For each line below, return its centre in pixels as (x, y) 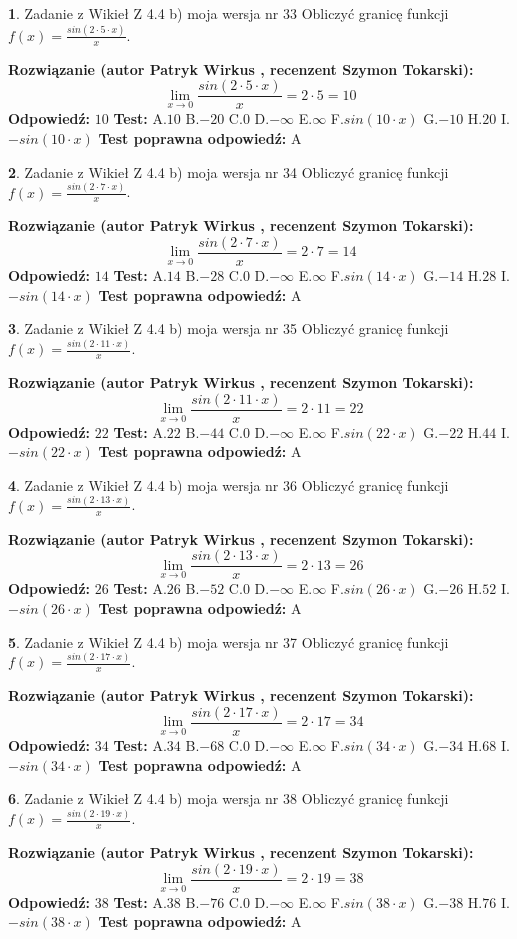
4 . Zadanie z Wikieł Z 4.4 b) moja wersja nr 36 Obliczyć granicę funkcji (228, 484)
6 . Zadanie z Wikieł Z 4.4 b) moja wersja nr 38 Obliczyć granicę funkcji (228, 798)
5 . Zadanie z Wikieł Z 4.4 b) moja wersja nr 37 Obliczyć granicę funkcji (228, 641)
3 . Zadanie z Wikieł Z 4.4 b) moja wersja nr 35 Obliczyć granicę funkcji (228, 328)
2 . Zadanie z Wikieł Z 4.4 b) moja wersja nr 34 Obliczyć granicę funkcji (228, 171)
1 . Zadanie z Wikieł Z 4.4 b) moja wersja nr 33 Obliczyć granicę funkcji (228, 13)
